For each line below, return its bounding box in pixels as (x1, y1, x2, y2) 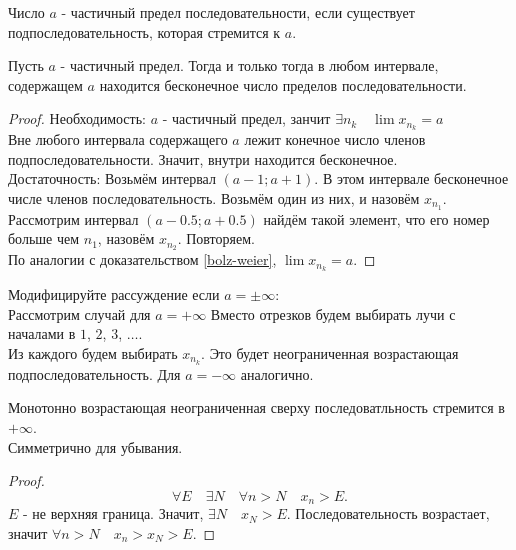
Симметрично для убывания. (8, 436, 183, 457)
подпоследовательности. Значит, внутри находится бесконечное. (8, 148, 398, 169)
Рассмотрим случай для (8, 303, 151, 324)
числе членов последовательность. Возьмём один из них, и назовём (8, 188, 420, 209)
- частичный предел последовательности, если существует (61, 2, 415, 22)
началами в (8, 323, 76, 344)
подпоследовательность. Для (8, 363, 181, 384)
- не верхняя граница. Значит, (23, 503, 204, 524)
